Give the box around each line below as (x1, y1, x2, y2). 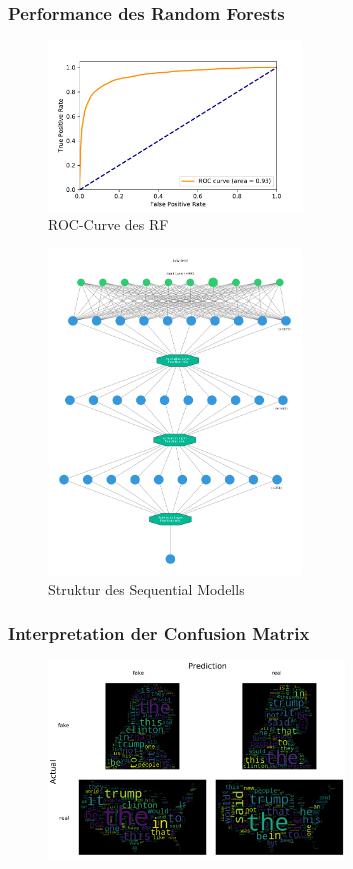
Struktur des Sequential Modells (48, 578, 245, 599)
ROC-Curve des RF (48, 214, 169, 235)
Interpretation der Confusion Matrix (8, 621, 310, 646)
